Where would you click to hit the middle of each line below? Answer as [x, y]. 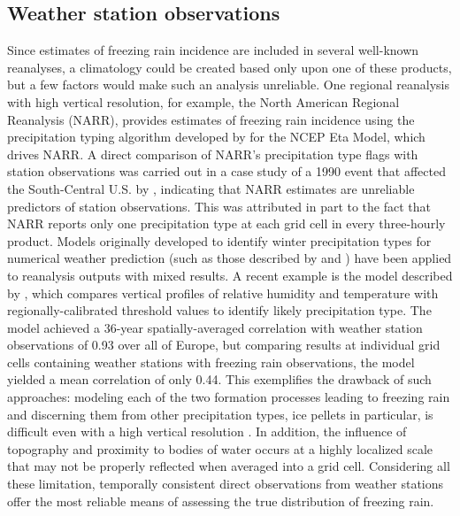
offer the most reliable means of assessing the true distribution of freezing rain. [221, 501]
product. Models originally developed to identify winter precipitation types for [219, 240]
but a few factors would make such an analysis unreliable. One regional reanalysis [228, 85]
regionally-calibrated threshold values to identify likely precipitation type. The [219, 310]
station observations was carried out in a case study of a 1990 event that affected [226, 171]
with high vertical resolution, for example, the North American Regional [203, 101]
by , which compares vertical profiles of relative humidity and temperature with [223, 293]
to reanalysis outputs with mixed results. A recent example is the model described [230, 275]
